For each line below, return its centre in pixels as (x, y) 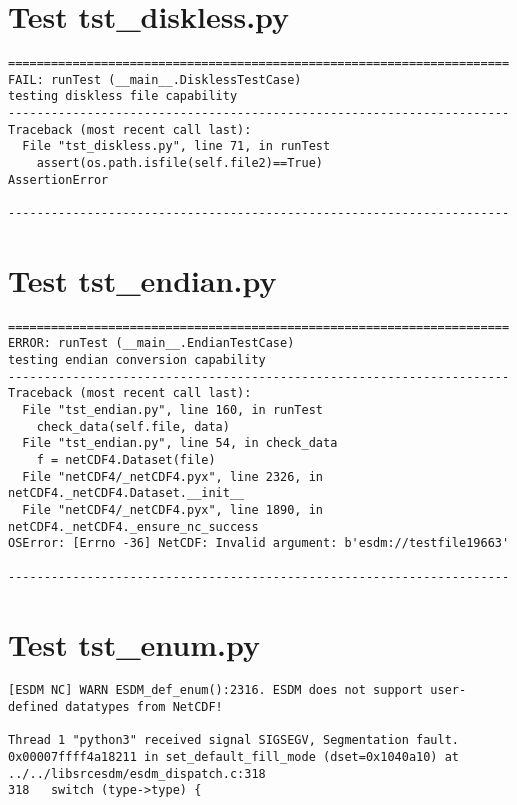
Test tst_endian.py (142, 279)
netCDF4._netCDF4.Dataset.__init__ (126, 493)
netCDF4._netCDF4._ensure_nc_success (133, 526)
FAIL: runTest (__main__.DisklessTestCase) (155, 79)
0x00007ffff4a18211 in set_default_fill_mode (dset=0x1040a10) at (234, 757)
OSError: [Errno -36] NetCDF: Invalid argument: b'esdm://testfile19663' (259, 543)
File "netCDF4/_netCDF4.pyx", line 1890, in (172, 510)
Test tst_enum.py (134, 643)
